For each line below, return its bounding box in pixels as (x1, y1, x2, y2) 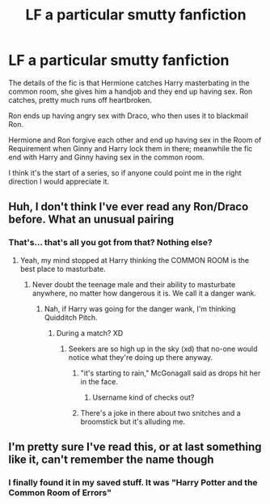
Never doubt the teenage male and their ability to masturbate (32, 279, 236, 289)
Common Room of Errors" (8, 487, 112, 498)
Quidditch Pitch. (44, 312, 99, 322)
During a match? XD (56, 328, 124, 337)
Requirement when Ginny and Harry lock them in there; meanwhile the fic (8, 143, 253, 153)
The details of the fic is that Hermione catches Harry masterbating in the (8, 78, 250, 87)
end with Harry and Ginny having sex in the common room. (8, 152, 205, 162)
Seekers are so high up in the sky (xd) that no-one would (68, 344, 258, 354)
